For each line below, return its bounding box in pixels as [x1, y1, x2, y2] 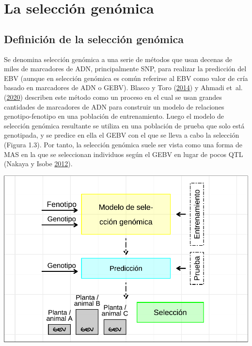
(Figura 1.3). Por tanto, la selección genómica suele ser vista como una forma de [4, 139, 242, 149]
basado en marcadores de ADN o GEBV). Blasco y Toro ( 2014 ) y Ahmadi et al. [4, 82, 243, 93]
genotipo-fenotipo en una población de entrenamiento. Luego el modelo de [4, 111, 224, 121]
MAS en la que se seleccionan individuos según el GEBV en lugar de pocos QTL [4, 149, 243, 159]
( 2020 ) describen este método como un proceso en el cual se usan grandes [4, 92, 222, 102]
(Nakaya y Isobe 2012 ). [4, 158, 73, 169]
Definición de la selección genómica [4, 31, 184, 46]
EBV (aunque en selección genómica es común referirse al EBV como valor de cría [4, 73, 248, 83]
